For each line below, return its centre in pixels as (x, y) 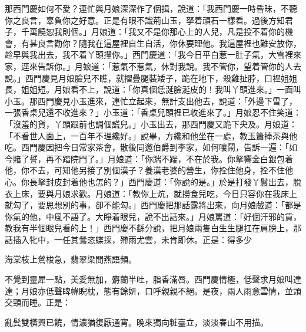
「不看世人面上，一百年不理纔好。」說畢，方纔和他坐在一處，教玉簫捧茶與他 (151, 135)
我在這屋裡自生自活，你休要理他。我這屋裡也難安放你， (194, 43)
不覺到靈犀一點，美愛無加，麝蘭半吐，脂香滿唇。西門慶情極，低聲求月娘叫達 (153, 279)
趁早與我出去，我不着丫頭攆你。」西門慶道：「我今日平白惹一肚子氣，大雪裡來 (153, 55)
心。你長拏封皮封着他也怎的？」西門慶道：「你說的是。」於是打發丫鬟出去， (149, 181)
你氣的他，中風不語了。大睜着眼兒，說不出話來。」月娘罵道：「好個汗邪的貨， (153, 216)
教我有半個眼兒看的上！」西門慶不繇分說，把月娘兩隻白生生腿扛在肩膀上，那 (153, 228)
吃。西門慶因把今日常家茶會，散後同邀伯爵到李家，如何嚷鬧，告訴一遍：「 (147, 147)
